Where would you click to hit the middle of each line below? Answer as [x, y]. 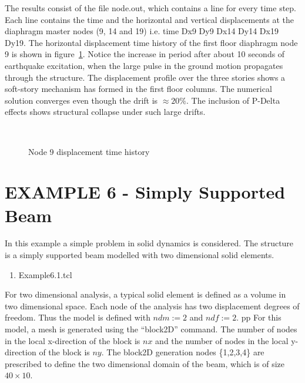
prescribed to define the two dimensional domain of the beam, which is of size [145, 363]
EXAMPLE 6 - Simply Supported [145, 192]
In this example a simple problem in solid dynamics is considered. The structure [149, 243]
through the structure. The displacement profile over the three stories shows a [145, 77]
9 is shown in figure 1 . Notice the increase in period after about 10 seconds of [145, 54]
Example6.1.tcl [45, 274]
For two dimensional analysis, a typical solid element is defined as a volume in [145, 294]
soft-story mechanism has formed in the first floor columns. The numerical [138, 89]
